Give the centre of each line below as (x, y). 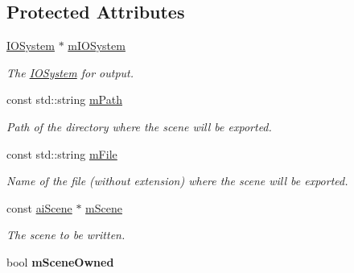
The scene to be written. (66, 235)
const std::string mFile (62, 153)
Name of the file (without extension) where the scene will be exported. (177, 181)
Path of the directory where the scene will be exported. (139, 126)
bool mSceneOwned (60, 261)
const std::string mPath (64, 99)
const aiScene (39, 207)
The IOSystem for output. (70, 72)
